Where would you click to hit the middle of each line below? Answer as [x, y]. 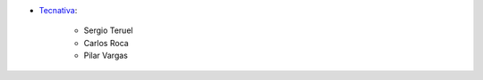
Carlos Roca [106, 43]
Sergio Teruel [108, 30]
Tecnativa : [58, 10]
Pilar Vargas [106, 56]
